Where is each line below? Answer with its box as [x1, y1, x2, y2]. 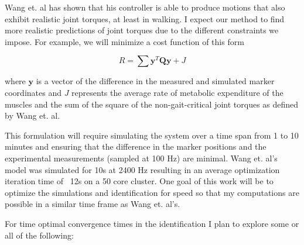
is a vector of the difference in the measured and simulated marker [36, 75, 275, 87]
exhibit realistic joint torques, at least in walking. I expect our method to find [5, 12, 285, 25]
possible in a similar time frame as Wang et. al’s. [5, 198, 180, 210]
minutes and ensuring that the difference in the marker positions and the [5, 140, 267, 153]
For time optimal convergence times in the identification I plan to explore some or [5, 217, 299, 229]
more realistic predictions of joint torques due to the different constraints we [5, 24, 279, 36]
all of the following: [5, 229, 74, 241]
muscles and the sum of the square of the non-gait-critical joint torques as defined [5, 98, 299, 110]
